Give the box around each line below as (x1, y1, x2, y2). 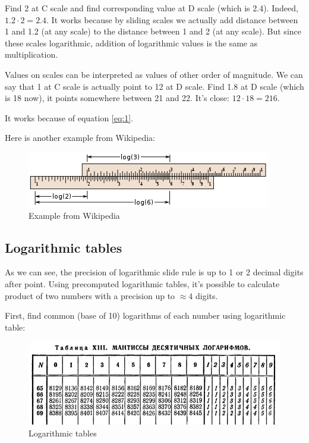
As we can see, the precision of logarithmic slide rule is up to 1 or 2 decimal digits (5, 266, 304, 278)
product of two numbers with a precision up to (5, 289, 175, 301)
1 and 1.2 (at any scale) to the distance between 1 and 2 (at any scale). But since (5, 25, 301, 37)
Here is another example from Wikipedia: (5, 131, 155, 144)
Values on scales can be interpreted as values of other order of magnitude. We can (5, 68, 303, 80)
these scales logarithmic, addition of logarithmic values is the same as (5, 36, 258, 49)
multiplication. (5, 48, 58, 61)
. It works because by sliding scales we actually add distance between (46, 13, 298, 26)
